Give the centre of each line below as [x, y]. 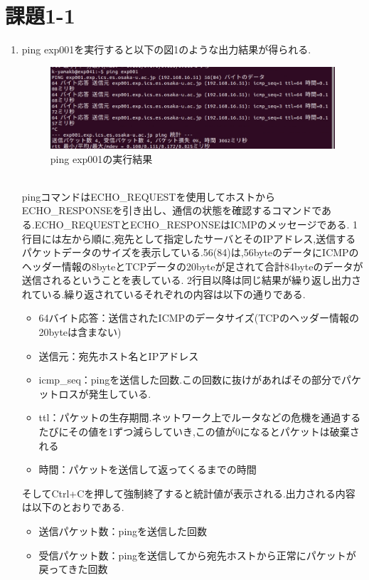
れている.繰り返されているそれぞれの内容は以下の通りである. [164, 294]
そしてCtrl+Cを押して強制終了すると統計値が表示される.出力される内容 [188, 493]
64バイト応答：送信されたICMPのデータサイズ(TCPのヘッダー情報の [199, 318]
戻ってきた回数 [73, 569]
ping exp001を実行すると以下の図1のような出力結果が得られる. [166, 49]
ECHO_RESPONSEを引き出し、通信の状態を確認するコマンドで [172, 210]
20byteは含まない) [80, 332]
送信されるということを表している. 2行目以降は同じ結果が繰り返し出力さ [191, 280]
